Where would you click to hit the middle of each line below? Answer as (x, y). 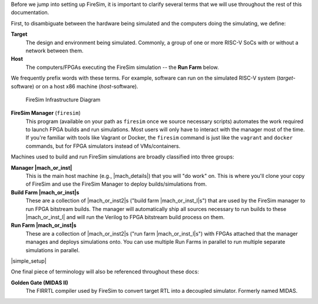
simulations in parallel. (53, 250)
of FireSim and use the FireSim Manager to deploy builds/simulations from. (116, 184)
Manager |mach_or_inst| (42, 167)
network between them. (54, 51)
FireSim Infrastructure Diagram (63, 100)
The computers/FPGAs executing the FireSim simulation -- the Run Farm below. (122, 67)
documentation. (30, 12)
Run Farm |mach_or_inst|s (44, 225)
